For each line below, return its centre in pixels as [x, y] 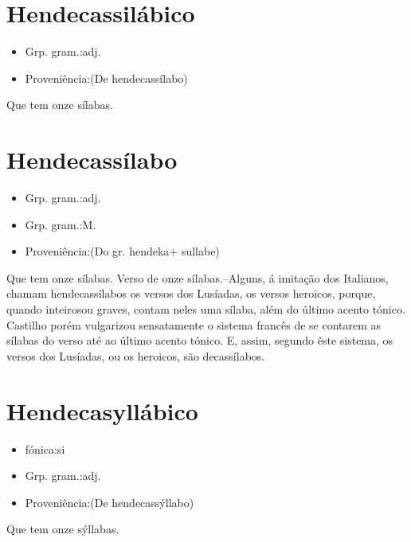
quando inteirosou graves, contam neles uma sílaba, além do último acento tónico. [206, 309]
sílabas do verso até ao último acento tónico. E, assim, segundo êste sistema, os [200, 340]
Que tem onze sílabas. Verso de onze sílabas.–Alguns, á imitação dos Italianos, [198, 277]
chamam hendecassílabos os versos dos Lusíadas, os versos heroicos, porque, [191, 293]
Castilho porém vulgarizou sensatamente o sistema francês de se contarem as [194, 324]
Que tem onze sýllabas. [63, 529]
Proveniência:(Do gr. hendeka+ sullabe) [122, 251]
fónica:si [45, 448]
